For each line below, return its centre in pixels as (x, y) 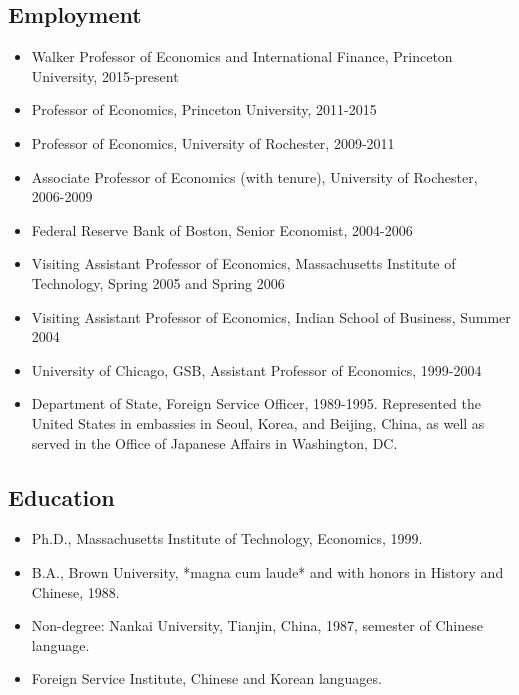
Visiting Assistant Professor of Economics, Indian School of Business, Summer (271, 316)
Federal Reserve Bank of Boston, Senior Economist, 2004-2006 (222, 229)
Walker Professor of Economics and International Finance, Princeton (242, 56)
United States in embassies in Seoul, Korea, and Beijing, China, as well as (258, 422)
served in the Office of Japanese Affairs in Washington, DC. (214, 442)
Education (61, 496)
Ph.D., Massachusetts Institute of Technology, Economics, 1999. (227, 538)
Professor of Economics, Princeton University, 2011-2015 (204, 109)
